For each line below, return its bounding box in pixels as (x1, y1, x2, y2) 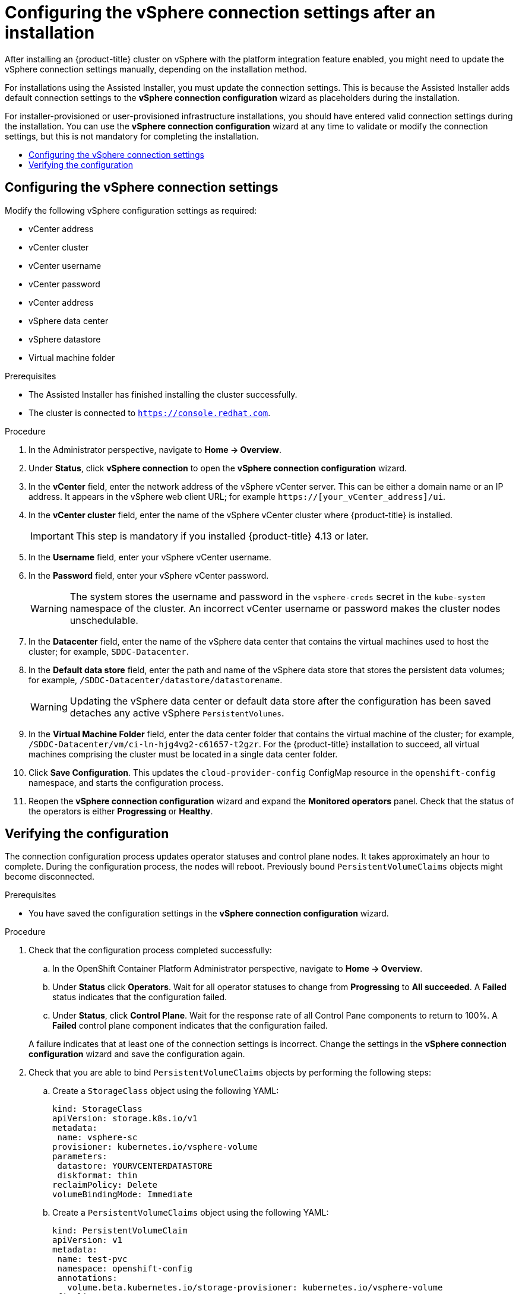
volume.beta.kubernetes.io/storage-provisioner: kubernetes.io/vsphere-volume (67, 1283, 443, 1293)
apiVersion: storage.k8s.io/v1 (52, 1114, 198, 1124)
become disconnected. (5, 871, 95, 882)
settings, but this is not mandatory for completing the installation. (5, 131, 259, 141)
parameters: (52, 1152, 107, 1162)
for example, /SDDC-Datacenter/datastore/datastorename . (29, 674, 283, 685)
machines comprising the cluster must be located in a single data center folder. (29, 749, 338, 759)
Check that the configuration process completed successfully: (29, 945, 272, 956)
